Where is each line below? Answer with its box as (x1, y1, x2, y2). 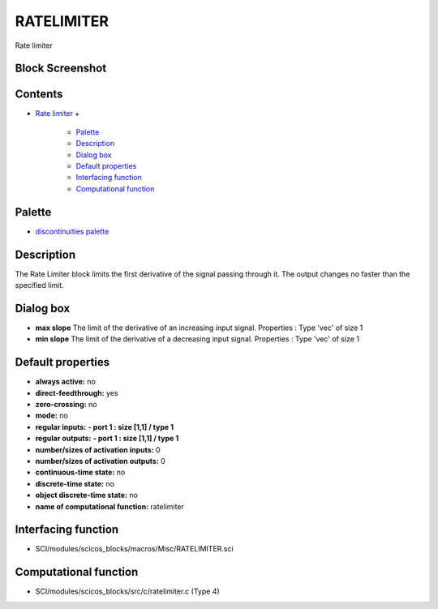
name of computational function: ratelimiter (35, 501, 184, 511)
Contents (15, 88, 63, 101)
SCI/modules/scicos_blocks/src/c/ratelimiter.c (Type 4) (35, 586, 221, 596)
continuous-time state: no (35, 467, 126, 478)
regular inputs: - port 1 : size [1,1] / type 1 (35, 422, 174, 431)
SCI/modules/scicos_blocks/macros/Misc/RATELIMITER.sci (35, 544, 234, 554)
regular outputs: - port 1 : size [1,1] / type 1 (35, 434, 179, 444)
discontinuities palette (35, 226, 109, 236)
